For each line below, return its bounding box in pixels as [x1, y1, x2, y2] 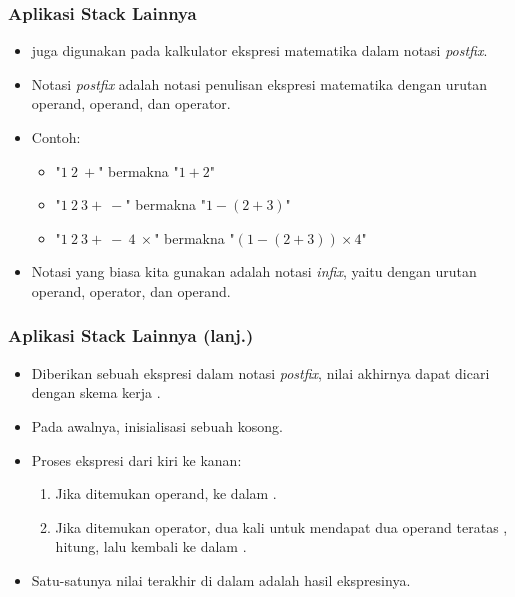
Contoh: [31, 127, 81, 147]
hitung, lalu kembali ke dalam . [55, 536, 247, 557]
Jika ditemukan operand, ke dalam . [55, 483, 277, 504]
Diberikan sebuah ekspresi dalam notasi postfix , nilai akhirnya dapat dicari [31, 362, 490, 383]
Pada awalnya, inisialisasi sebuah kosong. [31, 415, 283, 436]
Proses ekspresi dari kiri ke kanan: [31, 449, 242, 470]
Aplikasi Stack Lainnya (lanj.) [8, 323, 254, 348]
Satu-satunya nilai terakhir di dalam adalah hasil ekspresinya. [31, 569, 411, 590]
